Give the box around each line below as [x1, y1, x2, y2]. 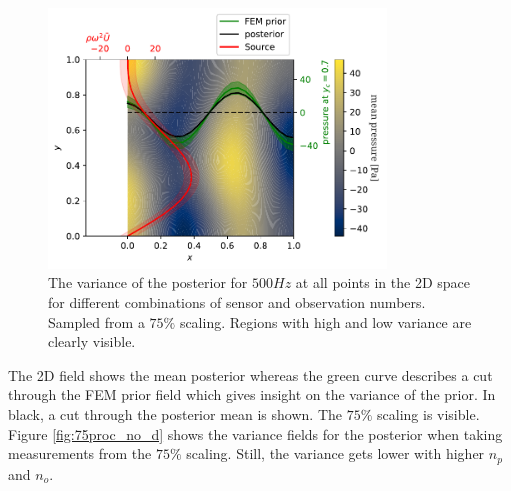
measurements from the [8, 443, 152, 464]
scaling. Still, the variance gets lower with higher [186, 443, 485, 464]
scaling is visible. [377, 403, 480, 424]
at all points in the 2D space [295, 272, 471, 293]
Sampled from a [48, 311, 145, 332]
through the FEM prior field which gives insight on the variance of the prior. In [8, 384, 496, 405]
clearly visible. [48, 331, 136, 352]
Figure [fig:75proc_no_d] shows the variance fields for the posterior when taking [8, 423, 503, 444]
